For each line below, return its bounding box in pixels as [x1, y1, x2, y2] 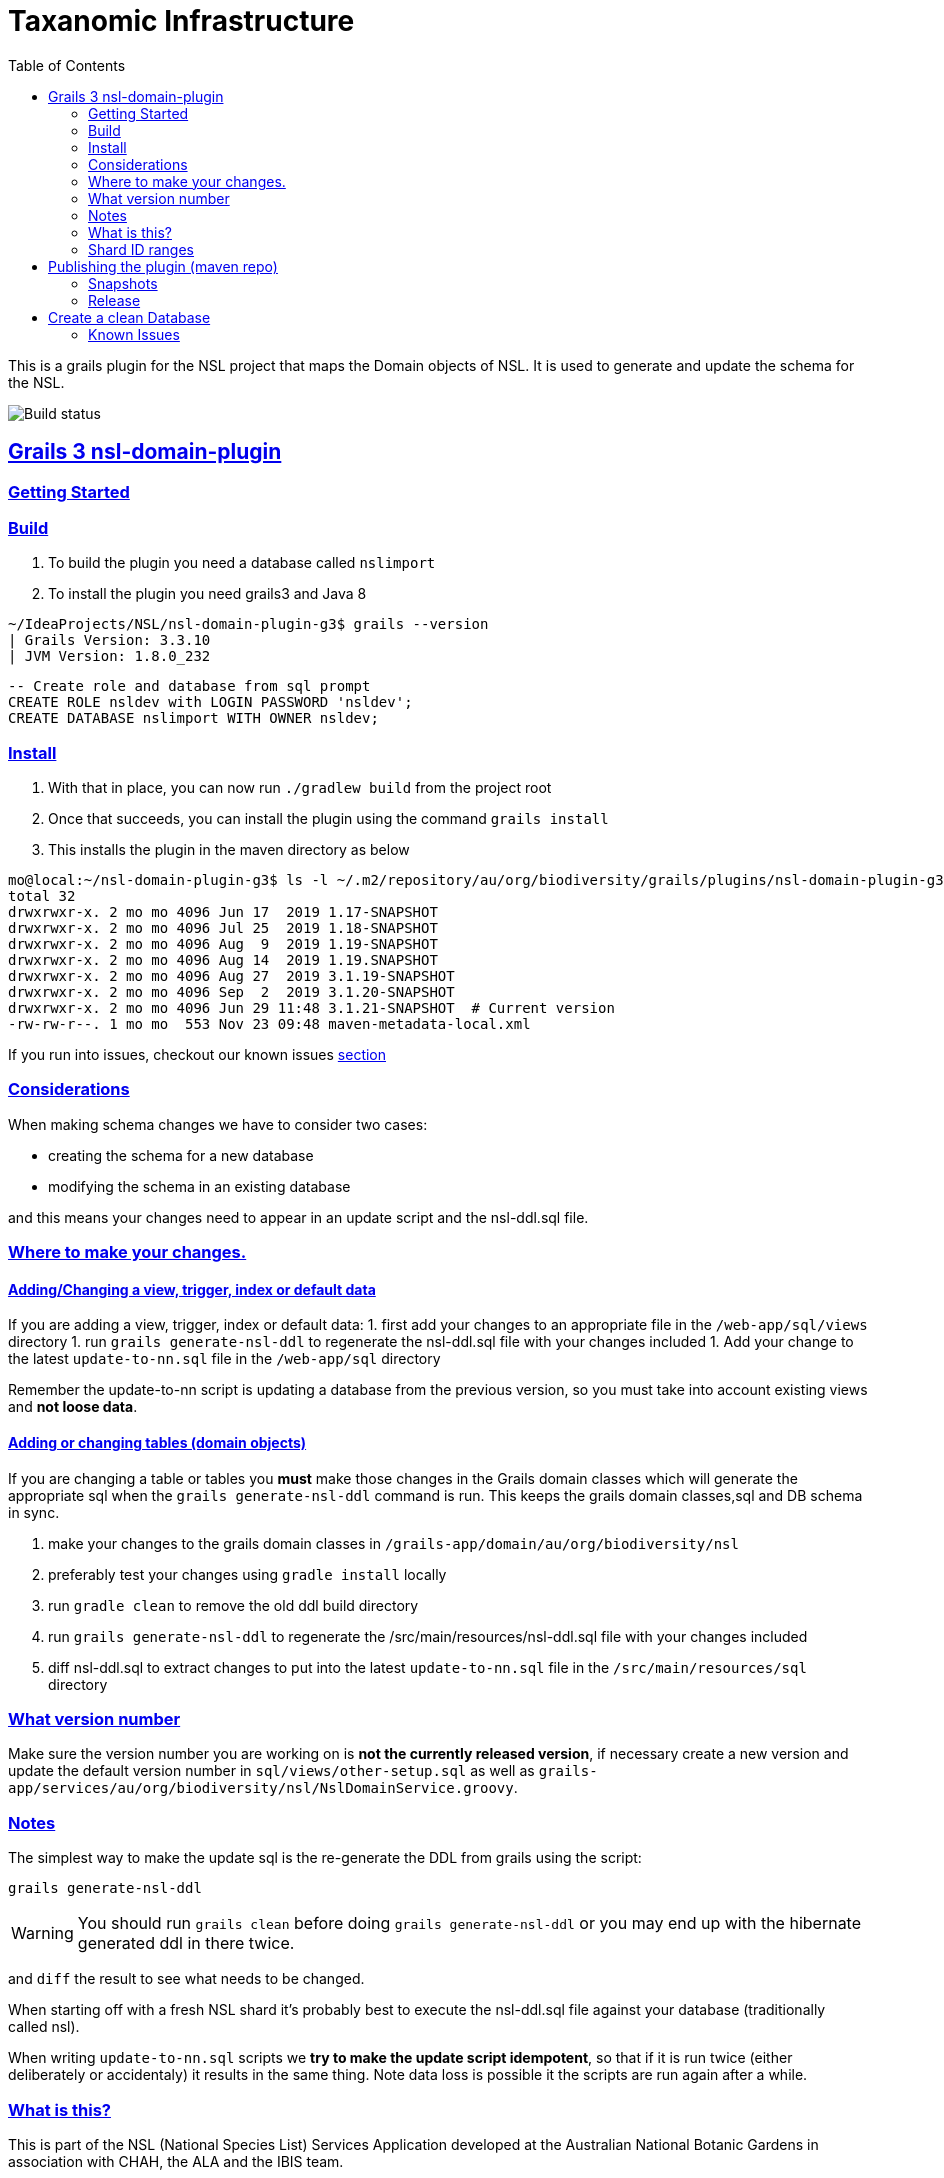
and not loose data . [8, 1398, 138, 1416]
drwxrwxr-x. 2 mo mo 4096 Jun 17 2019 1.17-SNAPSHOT [8, 904, 438, 921]
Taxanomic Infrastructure [8, 4, 355, 38]
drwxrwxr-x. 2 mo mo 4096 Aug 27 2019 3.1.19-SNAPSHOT [8, 968, 455, 985]
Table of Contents [8, 56, 126, 74]
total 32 [8, 888, 76, 905]
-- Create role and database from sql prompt [8, 678, 371, 695]
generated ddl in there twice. [77, 1933, 295, 1954]
